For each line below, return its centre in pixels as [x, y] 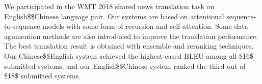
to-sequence [22, 26]
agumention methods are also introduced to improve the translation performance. [131, 36]
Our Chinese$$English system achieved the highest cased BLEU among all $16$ [129, 55]
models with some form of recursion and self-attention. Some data [145, 26]
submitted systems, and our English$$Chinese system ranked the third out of [125, 66]
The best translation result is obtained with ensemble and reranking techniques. [129, 46]
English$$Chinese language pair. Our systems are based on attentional [114, 16]
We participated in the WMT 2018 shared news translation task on [109, 6]
